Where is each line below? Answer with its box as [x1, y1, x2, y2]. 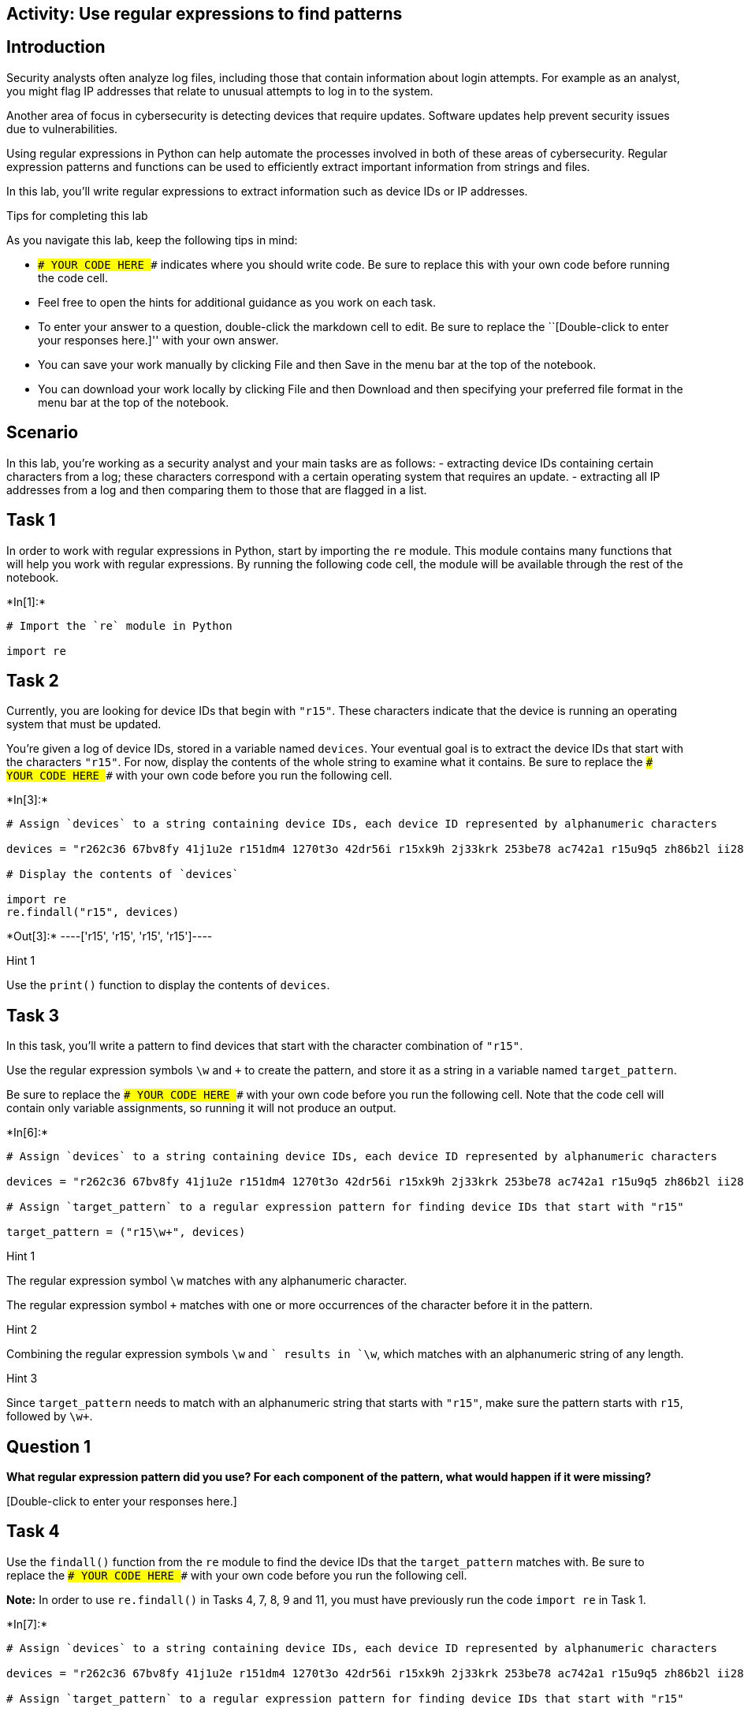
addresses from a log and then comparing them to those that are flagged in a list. [6, 482, 427, 497]
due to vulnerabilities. [6, 121, 118, 136]
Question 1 [6, 1436, 91, 1457]
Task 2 [6, 670, 59, 690]
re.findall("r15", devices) [6, 906, 180, 919]
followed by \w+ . [6, 1409, 93, 1424]
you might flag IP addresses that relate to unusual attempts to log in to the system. [6, 84, 433, 98]
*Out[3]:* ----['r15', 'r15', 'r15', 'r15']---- [6, 929, 213, 943]
